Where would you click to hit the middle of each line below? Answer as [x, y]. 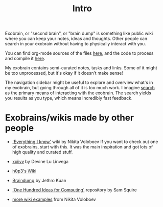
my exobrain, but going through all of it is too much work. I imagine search [80, 88]
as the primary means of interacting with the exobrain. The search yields [78, 93]
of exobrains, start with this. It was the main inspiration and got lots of [82, 147]
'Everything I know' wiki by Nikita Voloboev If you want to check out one [85, 142]
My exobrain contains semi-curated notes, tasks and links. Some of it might [81, 68]
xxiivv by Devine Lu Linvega [40, 162]
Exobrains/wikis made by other [70, 118]
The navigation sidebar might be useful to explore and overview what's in [79, 83]
